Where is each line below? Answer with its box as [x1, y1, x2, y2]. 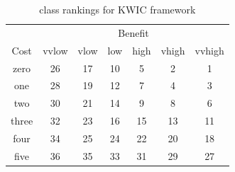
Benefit [118, 25, 149, 40]
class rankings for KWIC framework [39, 2, 196, 16]
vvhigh [195, 42, 224, 57]
